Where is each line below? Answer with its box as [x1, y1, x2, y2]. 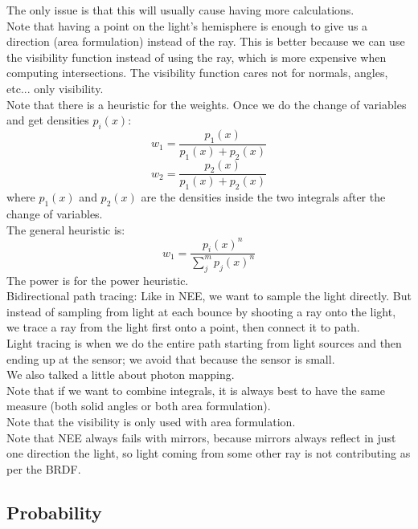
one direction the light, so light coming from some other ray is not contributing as [6, 445, 411, 462]
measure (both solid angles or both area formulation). [6, 397, 271, 414]
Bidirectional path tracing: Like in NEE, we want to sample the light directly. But [6, 287, 412, 304]
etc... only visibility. [6, 79, 104, 96]
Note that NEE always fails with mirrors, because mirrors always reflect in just [6, 429, 396, 446]
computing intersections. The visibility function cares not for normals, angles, [6, 64, 388, 81]
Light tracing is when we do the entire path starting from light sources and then [6, 335, 402, 352]
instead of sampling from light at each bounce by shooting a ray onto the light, [6, 303, 396, 319]
